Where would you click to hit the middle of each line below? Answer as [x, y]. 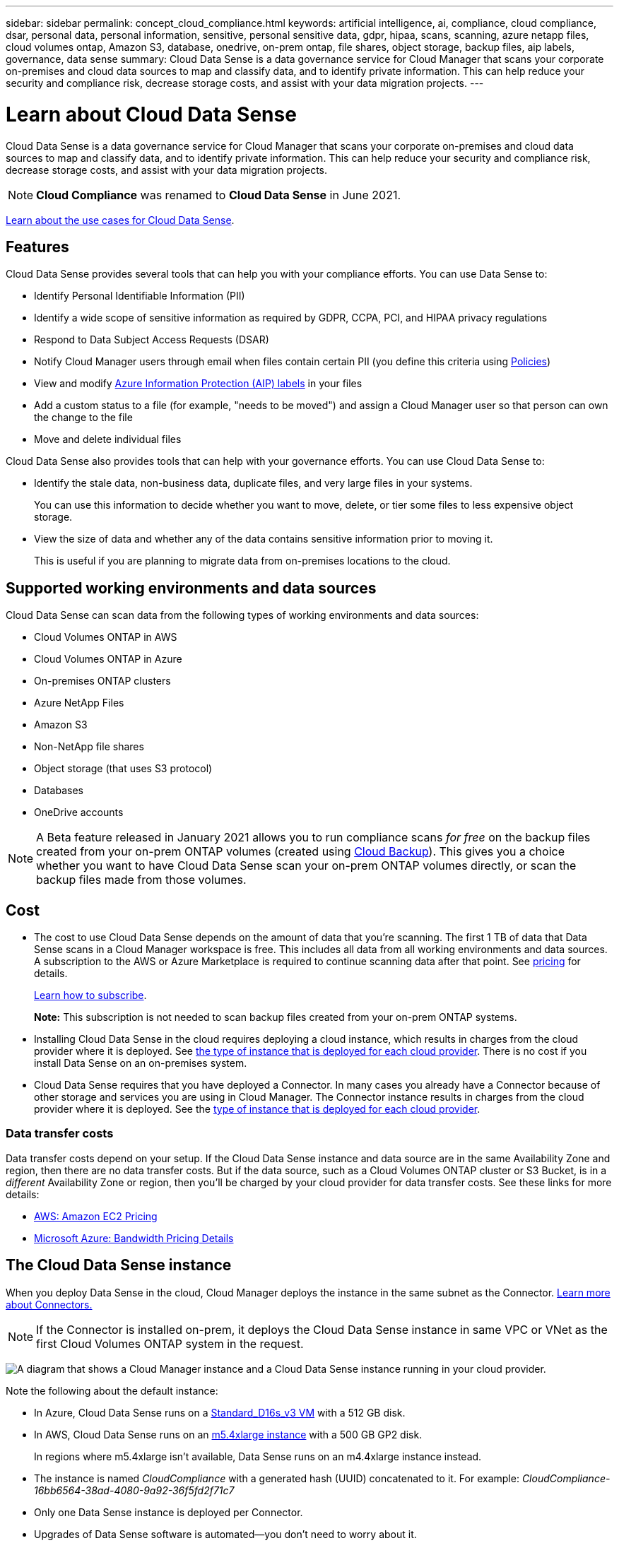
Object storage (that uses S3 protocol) [123, 769]
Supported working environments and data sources [191, 588]
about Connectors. [49, 1304]
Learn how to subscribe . [90, 995]
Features [37, 247]
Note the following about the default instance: [112, 1390]
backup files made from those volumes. [141, 880]
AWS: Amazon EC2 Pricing [96, 1216]
